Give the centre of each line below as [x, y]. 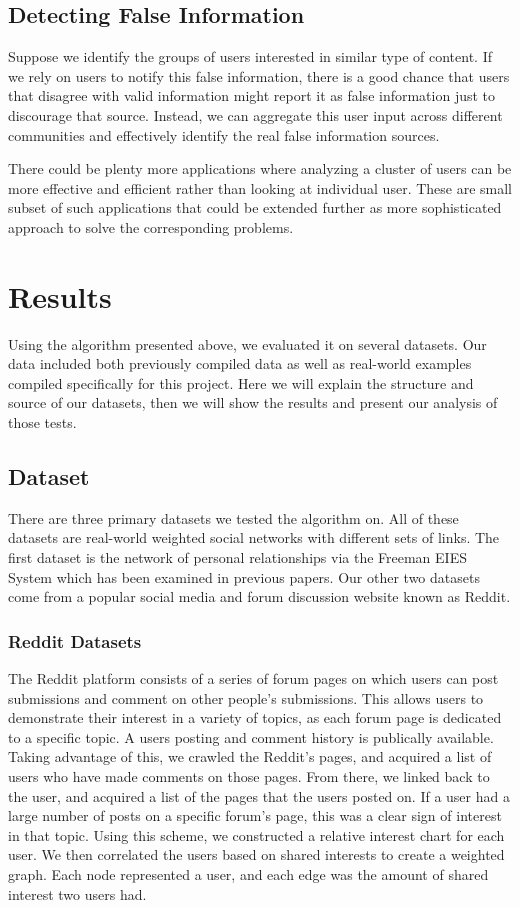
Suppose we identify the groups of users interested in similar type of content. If [250, 56]
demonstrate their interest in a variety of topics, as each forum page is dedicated [255, 717]
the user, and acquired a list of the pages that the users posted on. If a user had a [259, 795]
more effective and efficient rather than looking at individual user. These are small [260, 187]
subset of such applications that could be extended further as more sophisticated [255, 207]
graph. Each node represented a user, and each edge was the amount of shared [248, 873]
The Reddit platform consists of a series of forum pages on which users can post [253, 678]
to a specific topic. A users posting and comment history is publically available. [251, 736]
